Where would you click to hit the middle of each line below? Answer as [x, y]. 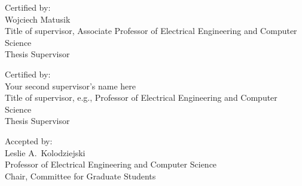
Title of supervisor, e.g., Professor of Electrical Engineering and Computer [141, 97]
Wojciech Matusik [38, 19]
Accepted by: [29, 140]
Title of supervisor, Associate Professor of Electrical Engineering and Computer [151, 31]
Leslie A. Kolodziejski [45, 152]
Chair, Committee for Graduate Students [80, 176]
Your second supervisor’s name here [71, 86]
